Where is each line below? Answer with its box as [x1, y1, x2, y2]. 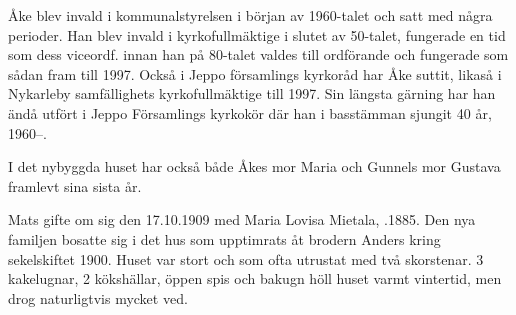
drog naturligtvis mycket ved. [8, 287, 188, 308]
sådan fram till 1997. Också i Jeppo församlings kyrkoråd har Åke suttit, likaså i [8, 63, 502, 84]
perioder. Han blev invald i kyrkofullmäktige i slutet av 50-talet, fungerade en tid [8, 24, 506, 45]
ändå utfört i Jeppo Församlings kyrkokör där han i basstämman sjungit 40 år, [8, 102, 492, 123]
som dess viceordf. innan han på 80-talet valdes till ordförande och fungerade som [8, 44, 509, 65]
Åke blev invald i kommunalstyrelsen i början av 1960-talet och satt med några [8, 5, 493, 25]
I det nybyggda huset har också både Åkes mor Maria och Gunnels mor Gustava [8, 156, 501, 177]
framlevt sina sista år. [8, 175, 142, 196]
